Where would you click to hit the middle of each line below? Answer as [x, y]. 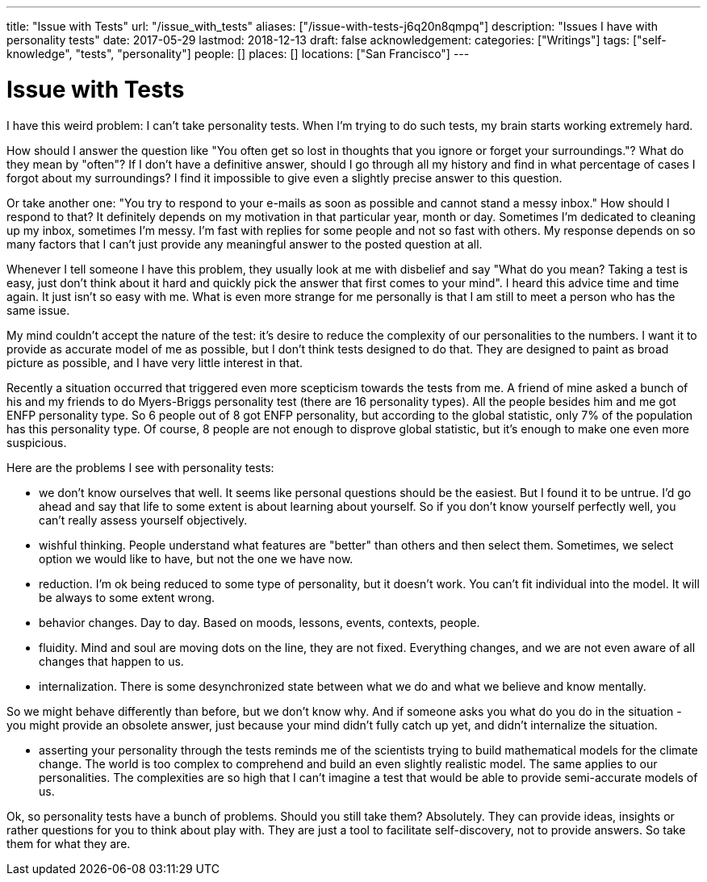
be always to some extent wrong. [127, 597]
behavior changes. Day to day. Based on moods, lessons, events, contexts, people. [259, 622]
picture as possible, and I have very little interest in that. [155, 362]
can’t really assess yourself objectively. [143, 520]
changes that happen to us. [111, 661]
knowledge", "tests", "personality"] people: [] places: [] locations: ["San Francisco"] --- [238, 54]
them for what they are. [69, 843]
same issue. [38, 310]
